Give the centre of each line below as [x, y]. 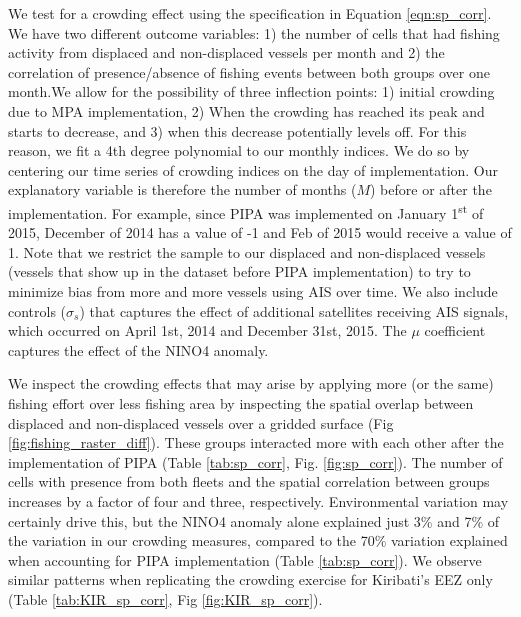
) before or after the [431, 189]
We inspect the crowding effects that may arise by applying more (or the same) [251, 383]
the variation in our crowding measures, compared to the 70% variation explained [258, 540]
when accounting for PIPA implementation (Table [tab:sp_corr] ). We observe [245, 559]
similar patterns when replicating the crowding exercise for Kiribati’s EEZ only [250, 579]
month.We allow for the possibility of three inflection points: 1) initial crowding [251, 91]
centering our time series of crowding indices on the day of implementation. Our [253, 169]
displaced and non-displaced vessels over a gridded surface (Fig [201, 422]
